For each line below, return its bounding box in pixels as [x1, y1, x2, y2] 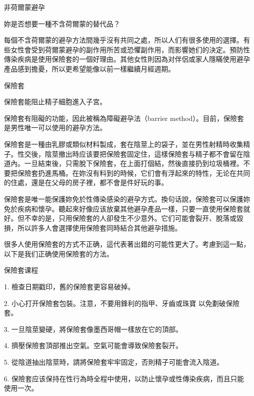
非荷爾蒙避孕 [4, 2, 45, 12]
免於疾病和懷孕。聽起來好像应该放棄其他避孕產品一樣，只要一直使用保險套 [4, 203, 243, 213]
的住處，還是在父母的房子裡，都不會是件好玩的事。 [4, 177, 168, 187]
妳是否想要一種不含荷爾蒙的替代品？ [4, 18, 120, 28]
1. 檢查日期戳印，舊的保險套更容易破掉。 [4, 281, 135, 292]
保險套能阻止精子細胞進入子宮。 [4, 96, 106, 107]
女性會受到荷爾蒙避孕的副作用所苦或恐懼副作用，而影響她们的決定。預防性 [10, 44, 250, 54]
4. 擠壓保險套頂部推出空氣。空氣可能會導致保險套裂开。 [4, 340, 183, 350]
